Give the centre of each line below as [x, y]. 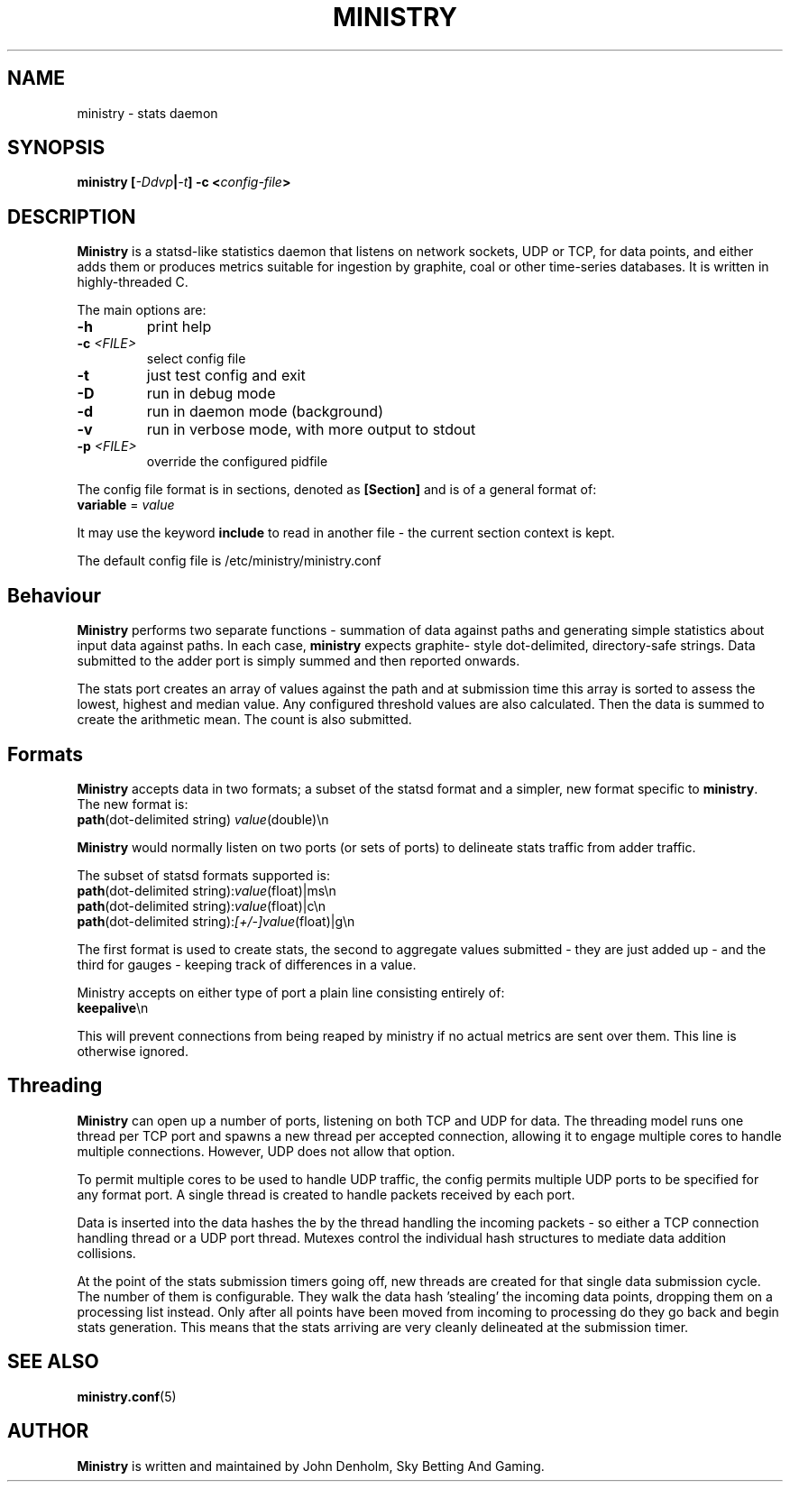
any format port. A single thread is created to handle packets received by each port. [326, 1194]
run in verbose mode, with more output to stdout [311, 430]
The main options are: [142, 310]
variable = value [126, 505]
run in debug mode [211, 394]
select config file [196, 359]
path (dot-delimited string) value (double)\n [203, 819]
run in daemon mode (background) [265, 412]
